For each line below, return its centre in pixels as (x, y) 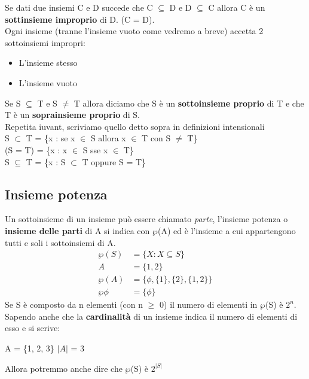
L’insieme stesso (48, 63)
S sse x (95, 149)
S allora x (108, 138)
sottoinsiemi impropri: (45, 42)
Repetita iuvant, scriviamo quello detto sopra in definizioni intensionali (135, 126)
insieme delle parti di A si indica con (77, 230)
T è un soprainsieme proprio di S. (72, 115)
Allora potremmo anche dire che (64, 368)
